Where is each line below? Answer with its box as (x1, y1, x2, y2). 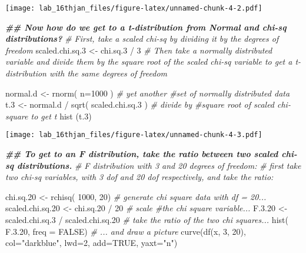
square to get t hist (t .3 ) (5, 109, 92, 122)
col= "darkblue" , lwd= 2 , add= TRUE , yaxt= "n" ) (5, 237, 178, 249)
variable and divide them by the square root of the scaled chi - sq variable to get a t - (5, 55, 301, 68)
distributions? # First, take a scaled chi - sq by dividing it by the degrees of (5, 32, 279, 45)
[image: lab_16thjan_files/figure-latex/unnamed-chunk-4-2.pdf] (5, 4, 262, 12)
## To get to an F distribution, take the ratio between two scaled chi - (5, 148, 297, 160)
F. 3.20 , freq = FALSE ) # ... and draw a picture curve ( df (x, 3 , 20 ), (5, 225, 246, 237)
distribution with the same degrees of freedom (5, 67, 168, 79)
